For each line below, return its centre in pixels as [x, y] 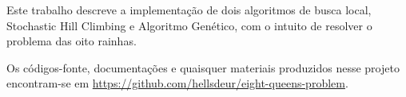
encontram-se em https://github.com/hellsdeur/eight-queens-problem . [177, 83]
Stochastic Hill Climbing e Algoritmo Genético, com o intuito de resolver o [189, 25]
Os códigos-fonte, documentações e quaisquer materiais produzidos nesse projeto [203, 67]
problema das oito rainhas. [72, 41]
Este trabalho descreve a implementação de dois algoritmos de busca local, [189, 10]
